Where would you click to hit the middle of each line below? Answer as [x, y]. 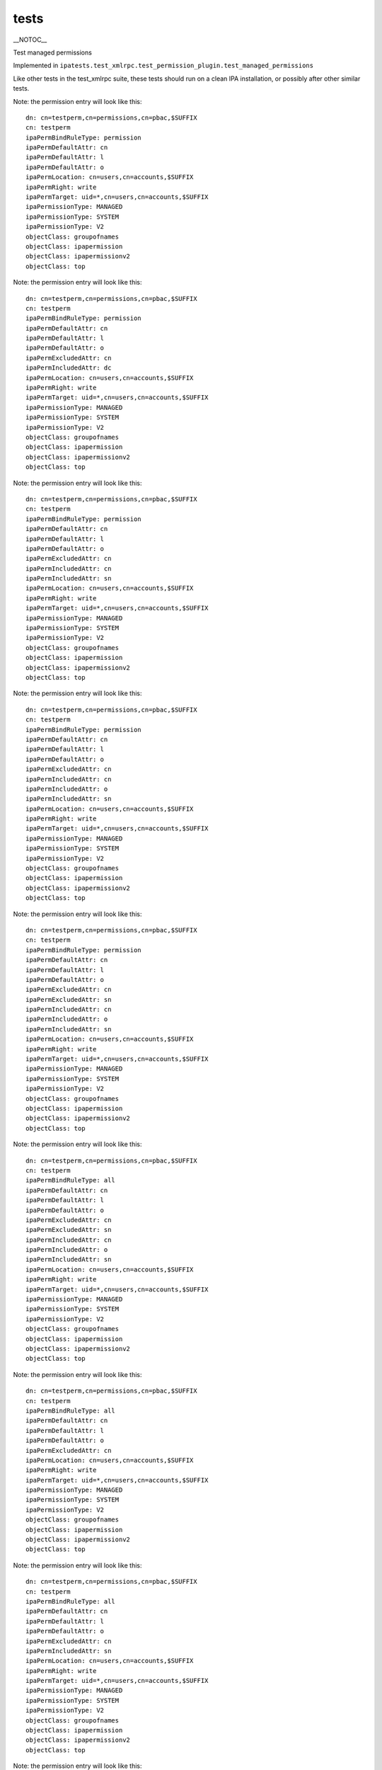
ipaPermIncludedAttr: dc [69, 368]
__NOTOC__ [30, 40]
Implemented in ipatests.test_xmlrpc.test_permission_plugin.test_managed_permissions [163, 65]
